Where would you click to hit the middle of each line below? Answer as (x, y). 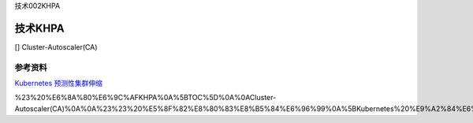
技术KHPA (39, 28)
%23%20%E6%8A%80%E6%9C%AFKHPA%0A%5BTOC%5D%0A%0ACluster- (145, 98)
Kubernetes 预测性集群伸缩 (58, 84)
